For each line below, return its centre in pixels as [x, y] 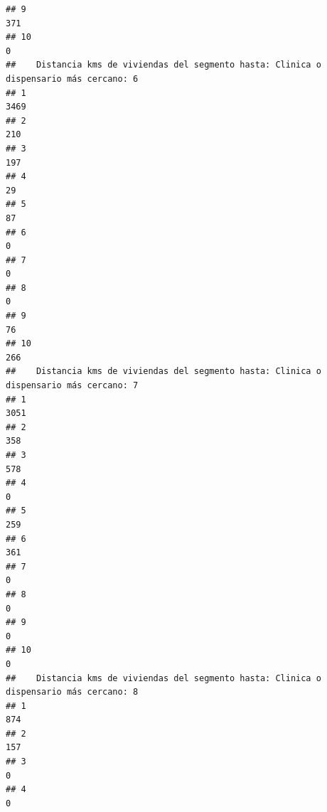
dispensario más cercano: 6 [72, 79]
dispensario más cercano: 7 [72, 386]
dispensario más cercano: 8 [72, 692]
